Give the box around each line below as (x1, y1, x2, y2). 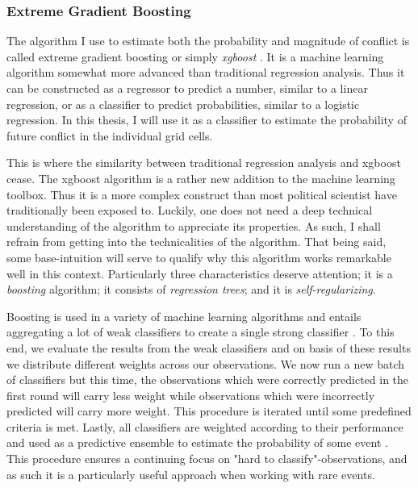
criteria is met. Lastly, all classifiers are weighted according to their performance (6, 418, 403, 435)
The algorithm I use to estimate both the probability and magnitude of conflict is (6, 32, 410, 49)
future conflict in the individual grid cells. (6, 127, 213, 144)
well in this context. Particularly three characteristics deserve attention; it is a (6, 265, 393, 282)
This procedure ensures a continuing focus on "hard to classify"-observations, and (6, 450, 408, 467)
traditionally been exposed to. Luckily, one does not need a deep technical (6, 202, 373, 219)
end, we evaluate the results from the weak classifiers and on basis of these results (6, 339, 411, 356)
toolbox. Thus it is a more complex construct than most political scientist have (6, 186, 397, 202)
